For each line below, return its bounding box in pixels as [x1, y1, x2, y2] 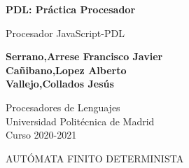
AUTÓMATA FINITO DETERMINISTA [6, 150, 184, 165]
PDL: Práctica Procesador [6, 2, 136, 16]
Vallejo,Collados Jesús [6, 76, 114, 91]
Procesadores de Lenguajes [6, 99, 120, 114]
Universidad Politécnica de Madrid [6, 113, 155, 128]
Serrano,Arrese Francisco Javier [6, 49, 163, 64]
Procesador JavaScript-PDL [6, 25, 125, 40]
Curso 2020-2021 [6, 127, 77, 142]
